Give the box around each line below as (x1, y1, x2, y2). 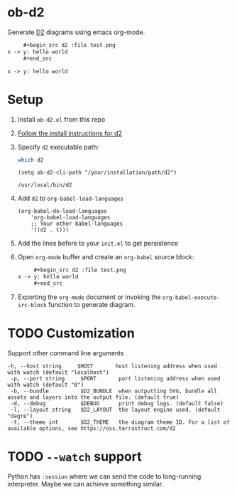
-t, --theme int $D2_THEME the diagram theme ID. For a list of (10, 418, 231, 426)
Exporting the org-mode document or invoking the (17, 293, 161, 301)
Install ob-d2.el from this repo (17, 115, 106, 123)
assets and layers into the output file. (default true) (7, 393, 180, 401)
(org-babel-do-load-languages (17, 208, 108, 215)
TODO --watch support (7, 449, 142, 465)
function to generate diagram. (48, 301, 136, 308)
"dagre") (7, 412, 33, 420)
